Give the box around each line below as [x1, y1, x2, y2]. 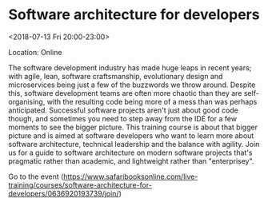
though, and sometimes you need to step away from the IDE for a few [8, 113, 238, 123]
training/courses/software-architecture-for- [8, 180, 152, 189]
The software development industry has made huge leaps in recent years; [8, 62, 252, 73]
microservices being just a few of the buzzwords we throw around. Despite [8, 80, 256, 89]
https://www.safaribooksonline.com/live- [63, 172, 198, 181]
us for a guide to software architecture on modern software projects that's [8, 148, 254, 157]
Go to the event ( [8, 172, 64, 181]
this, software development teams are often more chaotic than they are [8, 88, 242, 97]
